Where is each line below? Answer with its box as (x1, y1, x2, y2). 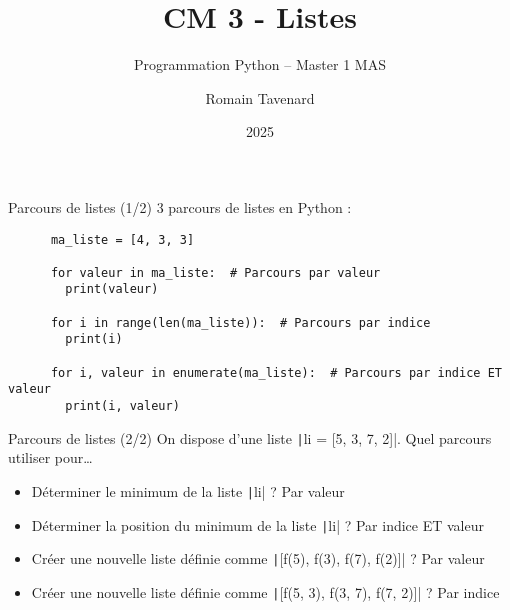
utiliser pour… (8, 447, 93, 468)
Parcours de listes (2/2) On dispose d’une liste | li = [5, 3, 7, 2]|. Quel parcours (8, 427, 492, 448)
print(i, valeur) (65, 399, 180, 414)
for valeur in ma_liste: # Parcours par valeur (50, 265, 381, 280)
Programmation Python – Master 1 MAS (134, 54, 386, 75)
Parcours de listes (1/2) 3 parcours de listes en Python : (8, 196, 352, 217)
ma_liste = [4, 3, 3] (50, 232, 195, 247)
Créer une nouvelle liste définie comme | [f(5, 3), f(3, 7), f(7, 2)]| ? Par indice (31, 581, 500, 602)
